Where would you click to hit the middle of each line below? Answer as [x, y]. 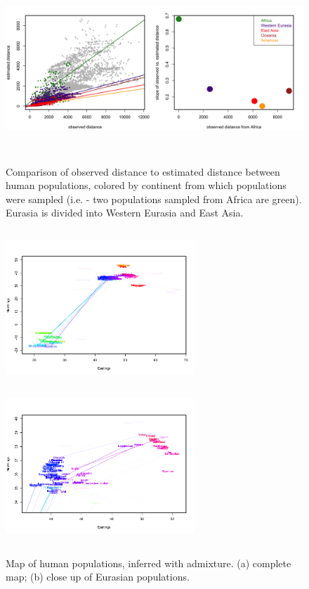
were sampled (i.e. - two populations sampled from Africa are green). [154, 199]
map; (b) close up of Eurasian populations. [98, 577]
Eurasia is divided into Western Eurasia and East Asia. [125, 213]
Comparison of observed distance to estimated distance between [143, 171]
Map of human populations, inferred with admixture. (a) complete [149, 563]
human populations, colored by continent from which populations [146, 185]
